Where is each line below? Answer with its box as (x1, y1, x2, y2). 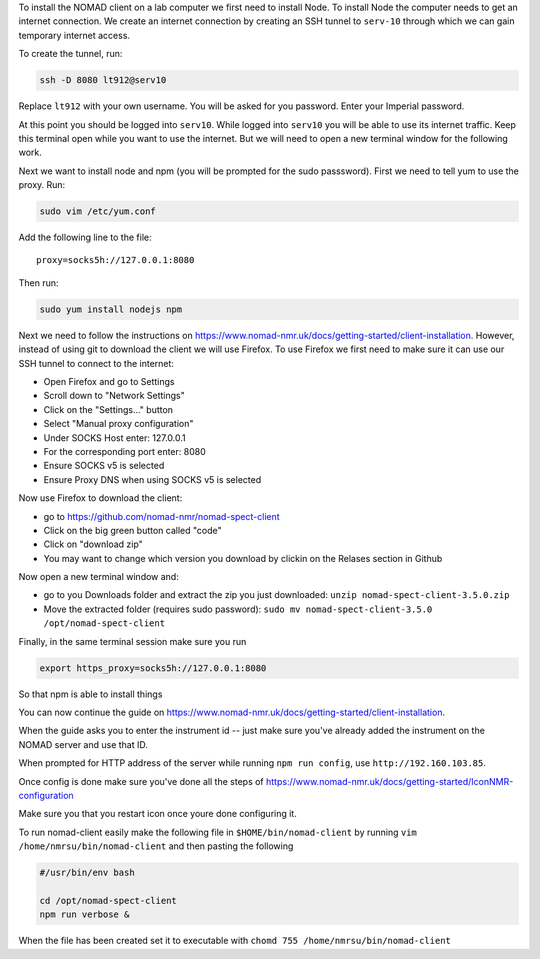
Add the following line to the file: (18, 231, 152, 244)
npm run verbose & (39, 909, 130, 920)
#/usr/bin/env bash (39, 867, 135, 879)
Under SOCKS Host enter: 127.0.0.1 (43, 431, 186, 444)
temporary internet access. (18, 29, 130, 41)
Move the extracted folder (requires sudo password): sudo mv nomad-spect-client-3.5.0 (43, 603, 433, 615)
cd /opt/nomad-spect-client (39, 895, 177, 906)
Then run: (18, 276, 59, 289)
